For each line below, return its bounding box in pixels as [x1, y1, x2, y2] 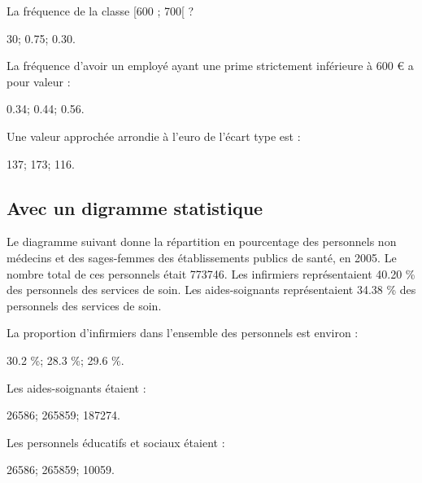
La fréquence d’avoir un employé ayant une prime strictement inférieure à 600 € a [7, 57, 414, 74]
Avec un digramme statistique [7, 195, 263, 220]
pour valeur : [7, 72, 71, 90]
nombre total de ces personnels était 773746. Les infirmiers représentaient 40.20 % [7, 265, 415, 282]
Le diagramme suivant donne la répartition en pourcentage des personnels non [7, 233, 397, 250]
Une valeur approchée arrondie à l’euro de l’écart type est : [7, 127, 301, 144]
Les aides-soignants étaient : [7, 379, 146, 396]
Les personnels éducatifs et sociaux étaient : [7, 433, 225, 450]
